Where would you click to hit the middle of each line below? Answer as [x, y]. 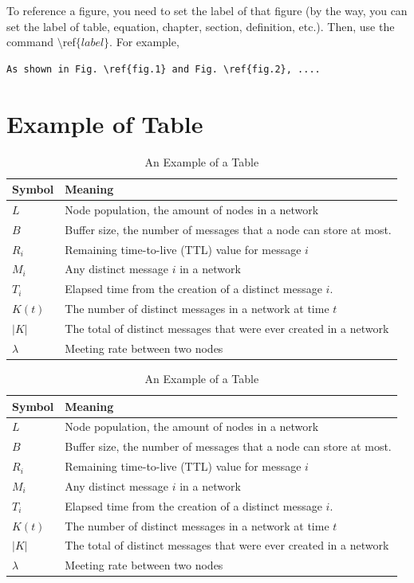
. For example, [144, 42]
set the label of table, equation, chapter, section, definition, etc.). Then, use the [201, 26]
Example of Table [105, 123]
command [30, 42]
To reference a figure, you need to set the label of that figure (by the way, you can [207, 10]
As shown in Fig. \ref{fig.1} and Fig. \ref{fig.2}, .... [164, 69]
